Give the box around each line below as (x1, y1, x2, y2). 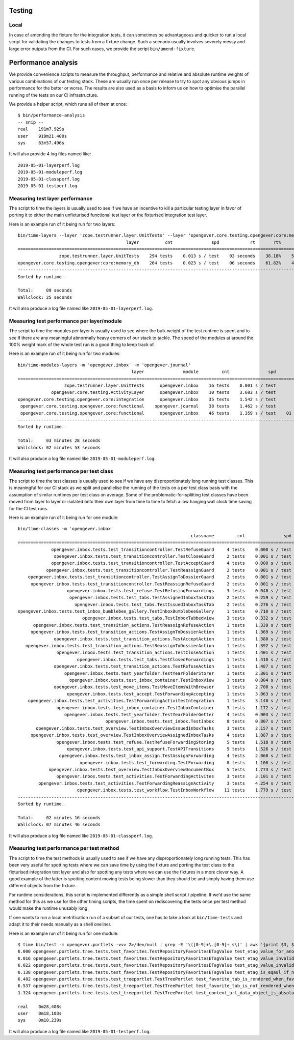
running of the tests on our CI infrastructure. (9, 92, 98, 98)
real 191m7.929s (18, 126, 65, 132)
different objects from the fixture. (9, 883, 76, 889)
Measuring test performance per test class (9, 467, 114, 474)
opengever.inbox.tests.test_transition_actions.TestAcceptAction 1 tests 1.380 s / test (54, 636, 292, 641)
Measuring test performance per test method (9, 845, 120, 852)
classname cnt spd (190, 533, 292, 538)
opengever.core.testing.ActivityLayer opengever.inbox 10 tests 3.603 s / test (51, 390, 276, 395)
